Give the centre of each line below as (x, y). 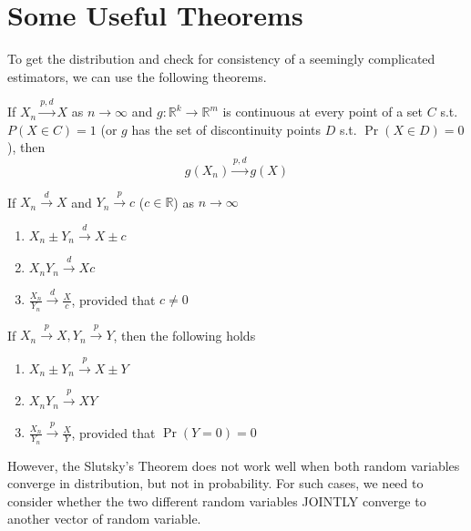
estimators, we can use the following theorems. (137, 76)
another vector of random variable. (104, 519)
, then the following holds (184, 335)
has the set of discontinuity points (226, 129)
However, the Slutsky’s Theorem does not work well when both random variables (234, 465)
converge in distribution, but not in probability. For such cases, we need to (215, 483)
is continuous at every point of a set (323, 112)
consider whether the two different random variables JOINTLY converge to (217, 500)
